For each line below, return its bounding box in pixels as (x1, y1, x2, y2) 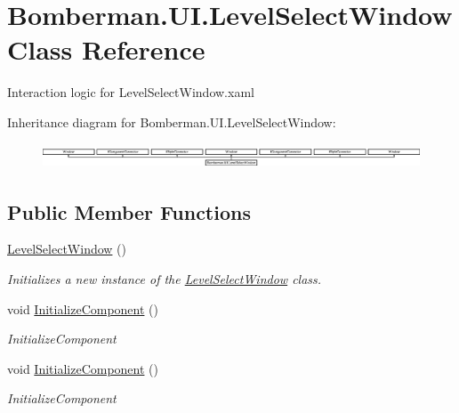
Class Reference (7, 31, 205, 68)
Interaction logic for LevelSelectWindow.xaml (7, 83, 254, 101)
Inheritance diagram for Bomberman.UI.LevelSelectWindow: (7, 112, 336, 131)
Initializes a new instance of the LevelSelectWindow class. (7, 270, 322, 288)
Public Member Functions (7, 198, 251, 225)
